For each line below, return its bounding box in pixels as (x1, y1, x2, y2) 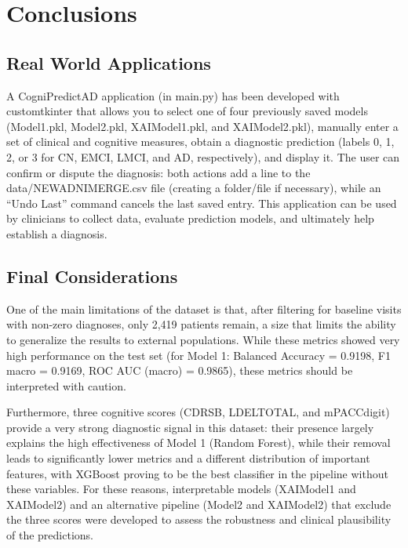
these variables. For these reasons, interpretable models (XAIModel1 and (6, 481, 356, 497)
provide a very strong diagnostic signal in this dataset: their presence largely (6, 419, 374, 435)
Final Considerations (6, 263, 178, 288)
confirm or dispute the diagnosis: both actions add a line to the (6, 164, 311, 180)
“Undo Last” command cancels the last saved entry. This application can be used (6, 194, 397, 211)
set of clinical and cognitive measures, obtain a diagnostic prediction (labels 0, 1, (6, 133, 395, 150)
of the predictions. (6, 527, 93, 543)
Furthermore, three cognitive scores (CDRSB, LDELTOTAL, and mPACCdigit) (6, 404, 390, 420)
